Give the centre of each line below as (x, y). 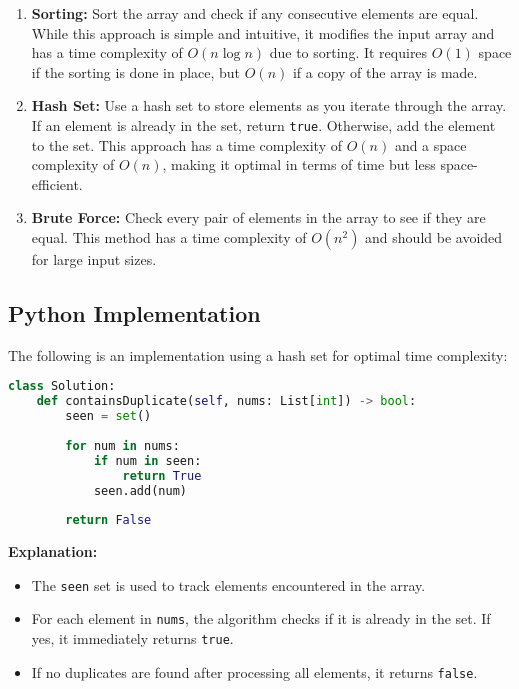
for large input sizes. (94, 259)
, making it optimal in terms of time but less (299, 164)
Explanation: (53, 551)
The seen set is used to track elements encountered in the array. (228, 584)
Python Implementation (134, 312)
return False (108, 520)
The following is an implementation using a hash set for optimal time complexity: (258, 354)
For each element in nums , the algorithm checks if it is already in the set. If (261, 618)
